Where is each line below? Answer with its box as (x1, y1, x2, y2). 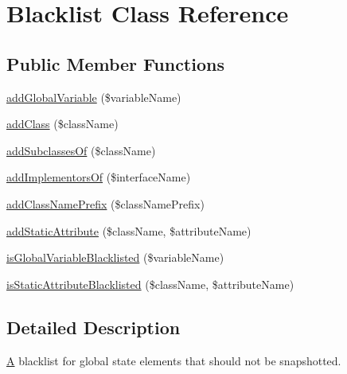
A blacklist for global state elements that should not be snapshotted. (6, 352, 341, 368)
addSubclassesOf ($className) (6, 142, 156, 158)
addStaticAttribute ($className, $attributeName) (6, 222, 251, 239)
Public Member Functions (6, 51, 224, 76)
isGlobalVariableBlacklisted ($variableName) (6, 249, 224, 266)
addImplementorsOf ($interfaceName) (6, 169, 191, 185)
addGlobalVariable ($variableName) (6, 88, 181, 105)
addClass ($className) (6, 115, 119, 132)
